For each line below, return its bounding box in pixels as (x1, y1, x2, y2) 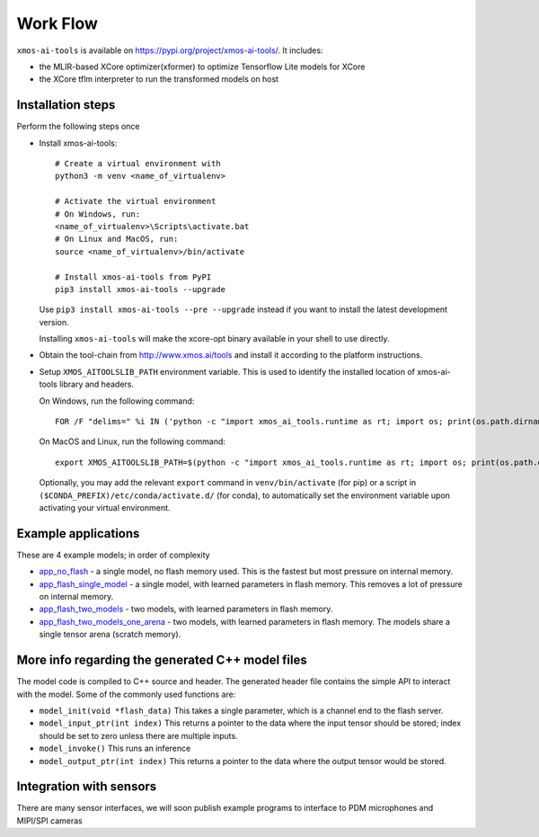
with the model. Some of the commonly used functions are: (16, 689, 236, 699)
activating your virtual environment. (39, 503, 171, 512)
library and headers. (58, 378, 135, 390)
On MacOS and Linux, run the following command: (39, 436, 226, 447)
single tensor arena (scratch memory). (39, 629, 181, 640)
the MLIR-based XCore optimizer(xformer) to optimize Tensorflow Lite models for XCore (39, 61, 366, 72)
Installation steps (16, 97, 116, 112)
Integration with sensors (16, 779, 157, 795)
